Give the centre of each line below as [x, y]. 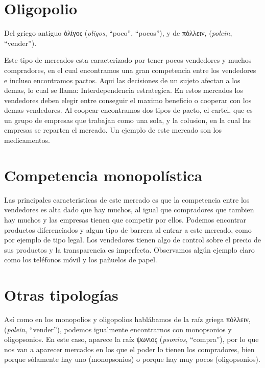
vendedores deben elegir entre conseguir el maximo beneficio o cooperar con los [128, 100]
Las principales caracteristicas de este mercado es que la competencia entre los [127, 199]
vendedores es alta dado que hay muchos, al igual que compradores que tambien [129, 210]
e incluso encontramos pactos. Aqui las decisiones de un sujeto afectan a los [122, 80]
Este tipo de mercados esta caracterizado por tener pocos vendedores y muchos [128, 60]
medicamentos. [27, 140]
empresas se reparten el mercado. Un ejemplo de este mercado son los [113, 130]
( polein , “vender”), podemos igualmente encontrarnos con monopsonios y [118, 329]
